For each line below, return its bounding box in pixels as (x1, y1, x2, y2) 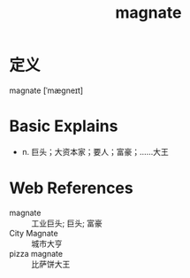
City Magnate (9, 228, 59, 238)
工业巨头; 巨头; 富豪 (31, 218, 103, 228)
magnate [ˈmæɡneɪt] (9, 85, 84, 96)
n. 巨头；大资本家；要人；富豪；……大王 (21, 146, 170, 157)
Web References (9, 178, 134, 198)
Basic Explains (9, 116, 118, 136)
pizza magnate (9, 248, 64, 259)
